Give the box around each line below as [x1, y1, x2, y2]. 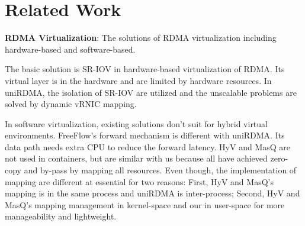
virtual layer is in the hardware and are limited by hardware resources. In [5, 74, 272, 86]
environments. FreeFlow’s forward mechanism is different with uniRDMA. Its [5, 129, 285, 141]
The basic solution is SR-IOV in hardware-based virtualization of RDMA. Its [5, 63, 285, 75]
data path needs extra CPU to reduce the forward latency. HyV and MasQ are [5, 140, 290, 153]
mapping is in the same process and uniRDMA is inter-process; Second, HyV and [5, 187, 300, 199]
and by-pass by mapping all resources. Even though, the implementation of [24, 164, 297, 176]
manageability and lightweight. [5, 210, 117, 222]
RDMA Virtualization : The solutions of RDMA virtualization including [5, 31, 277, 44]
